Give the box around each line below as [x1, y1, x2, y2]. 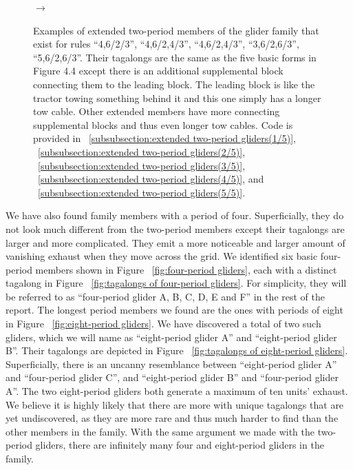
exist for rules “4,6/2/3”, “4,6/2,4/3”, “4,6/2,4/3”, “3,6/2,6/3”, [33, 37, 299, 51]
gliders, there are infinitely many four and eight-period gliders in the [35, 438, 324, 452]
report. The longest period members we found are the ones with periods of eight [6, 303, 343, 317]
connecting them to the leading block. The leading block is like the [33, 76, 315, 91]
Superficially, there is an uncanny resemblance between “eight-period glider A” [6, 356, 337, 371]
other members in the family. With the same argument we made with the [6, 424, 315, 438]
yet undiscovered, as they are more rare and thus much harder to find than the [6, 411, 339, 425]
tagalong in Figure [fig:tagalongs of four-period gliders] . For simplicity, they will [6, 276, 347, 290]
